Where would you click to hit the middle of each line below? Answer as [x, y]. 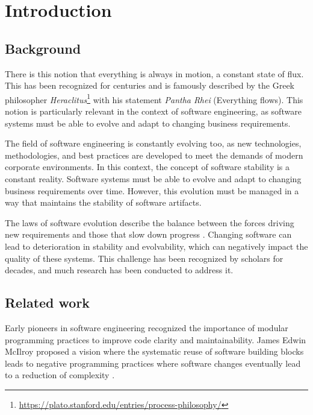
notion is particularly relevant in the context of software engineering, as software [153, 111]
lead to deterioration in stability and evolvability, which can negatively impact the [156, 246]
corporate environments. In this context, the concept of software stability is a [147, 167]
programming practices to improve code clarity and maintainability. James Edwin [156, 339]
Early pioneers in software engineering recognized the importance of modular [147, 327]
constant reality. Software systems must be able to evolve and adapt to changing [153, 178]
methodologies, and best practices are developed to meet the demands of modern [154, 155]
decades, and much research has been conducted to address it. [119, 270]
